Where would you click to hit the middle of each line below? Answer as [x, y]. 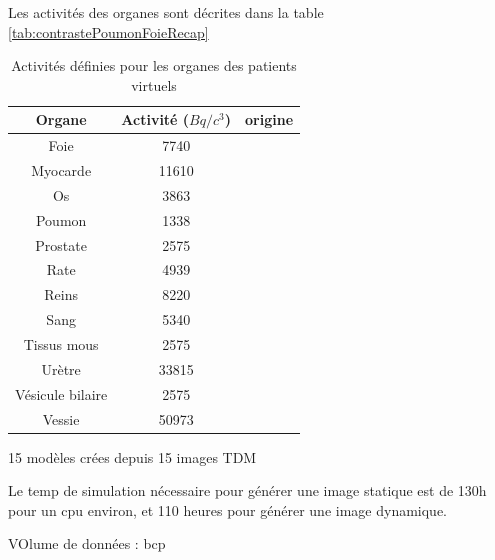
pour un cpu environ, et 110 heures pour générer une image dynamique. [228, 509]
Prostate [61, 244]
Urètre [61, 368]
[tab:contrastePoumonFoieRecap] [108, 31]
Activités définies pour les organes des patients [154, 65]
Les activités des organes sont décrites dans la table [166, 12]
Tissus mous [61, 343]
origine [269, 119]
